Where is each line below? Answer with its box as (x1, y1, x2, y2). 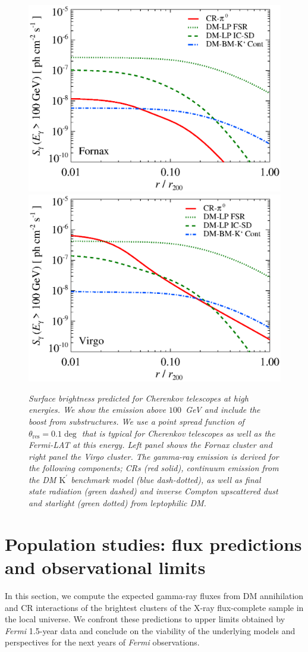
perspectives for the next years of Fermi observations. (5, 636, 200, 648)
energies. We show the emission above (29, 403, 166, 416)
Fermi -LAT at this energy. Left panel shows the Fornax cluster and (29, 438, 272, 451)
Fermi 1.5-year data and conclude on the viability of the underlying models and (5, 624, 296, 637)
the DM (29, 473, 56, 485)
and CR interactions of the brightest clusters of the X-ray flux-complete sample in (5, 601, 304, 613)
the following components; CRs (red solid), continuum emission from (29, 462, 279, 474)
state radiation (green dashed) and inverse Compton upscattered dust (29, 485, 278, 497)
